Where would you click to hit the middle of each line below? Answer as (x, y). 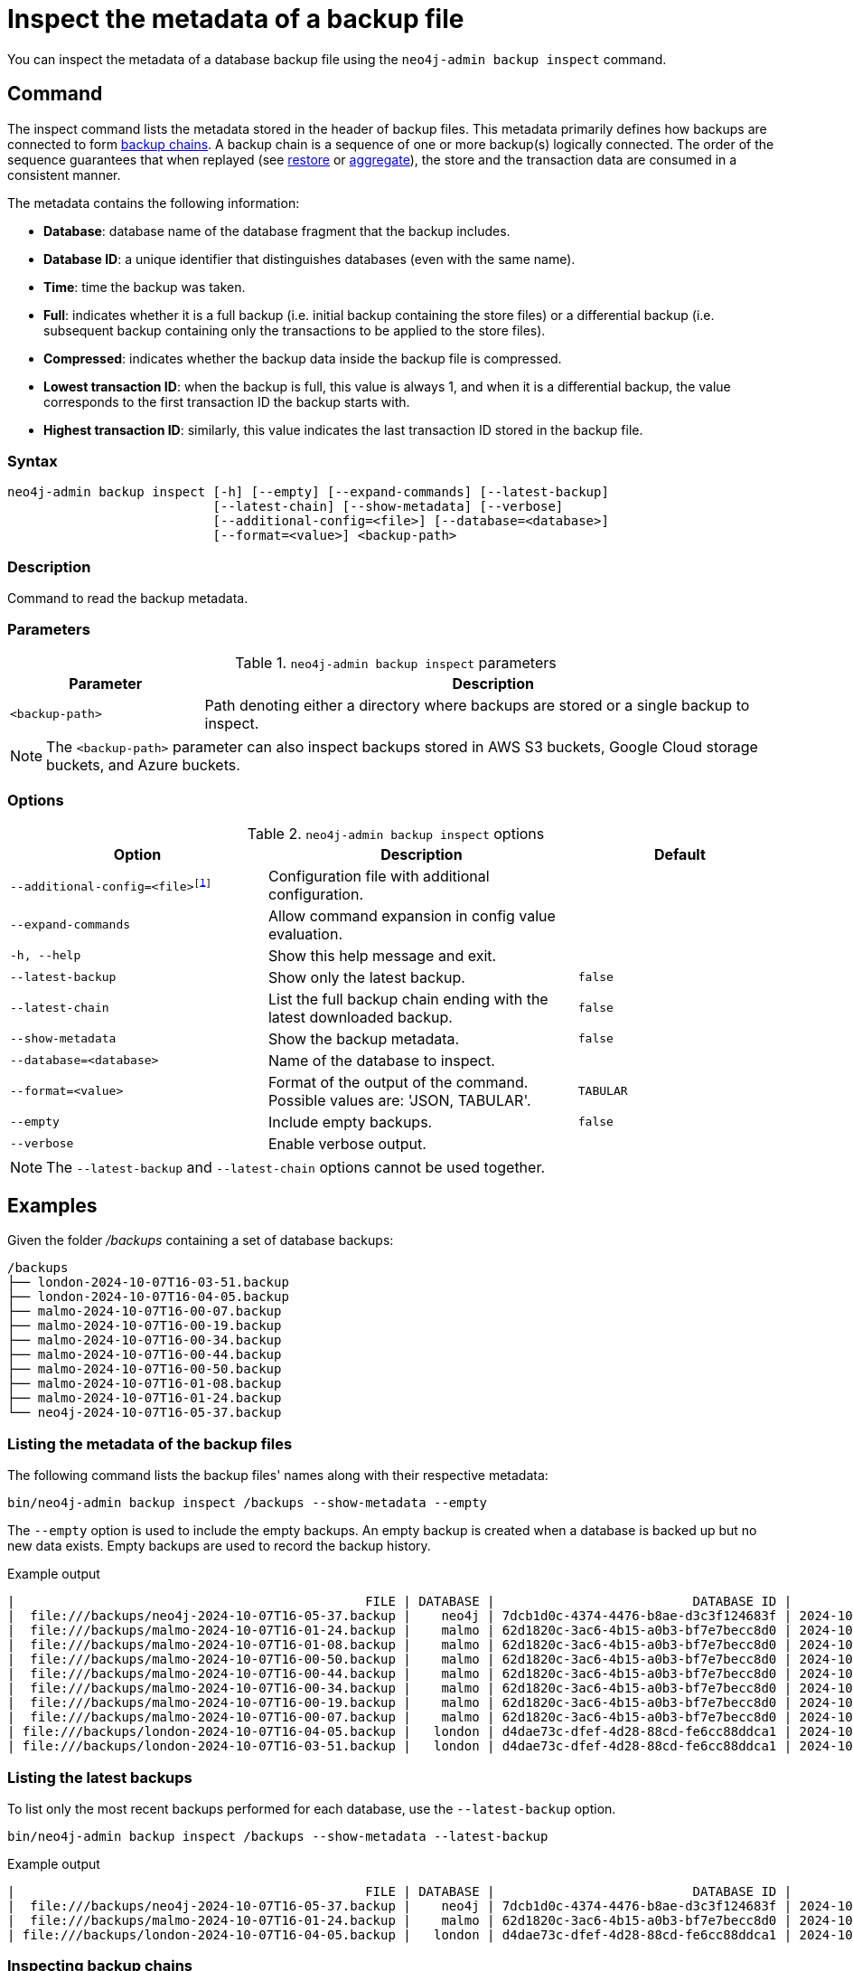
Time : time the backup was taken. (145, 287)
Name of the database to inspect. (381, 1060)
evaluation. (305, 934)
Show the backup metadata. (364, 1038)
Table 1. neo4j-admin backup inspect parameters (396, 662)
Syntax (33, 461)
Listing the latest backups (100, 1777)
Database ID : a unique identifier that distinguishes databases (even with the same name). (309, 259)
